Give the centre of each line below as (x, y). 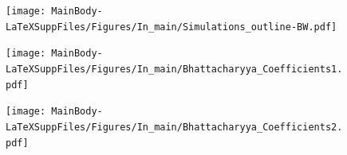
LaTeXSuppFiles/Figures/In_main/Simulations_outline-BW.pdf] (172, 27)
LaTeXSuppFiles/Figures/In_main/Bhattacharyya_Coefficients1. (174, 69)
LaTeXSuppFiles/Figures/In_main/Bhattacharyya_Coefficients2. (174, 127)
